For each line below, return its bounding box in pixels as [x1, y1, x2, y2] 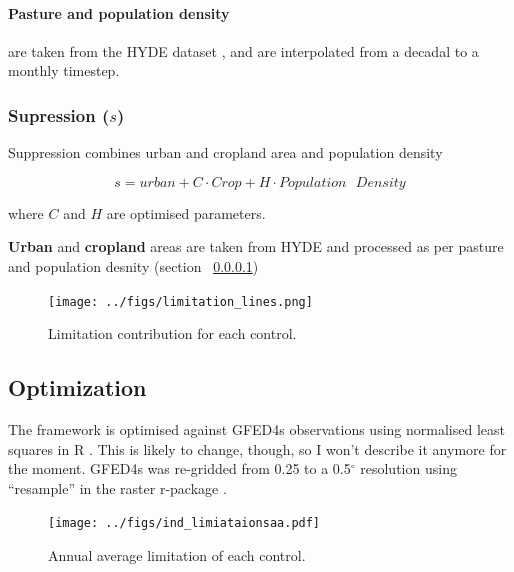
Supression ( [8, 102, 110, 127]
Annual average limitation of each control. [48, 545, 306, 566]
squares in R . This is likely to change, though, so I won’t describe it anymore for [8, 438, 507, 459]
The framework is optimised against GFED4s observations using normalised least [8, 419, 505, 440]
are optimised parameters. [106, 202, 266, 223]
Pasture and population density [8, 2, 230, 23]
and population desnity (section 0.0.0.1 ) [8, 255, 259, 276]
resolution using [360, 458, 457, 479]
